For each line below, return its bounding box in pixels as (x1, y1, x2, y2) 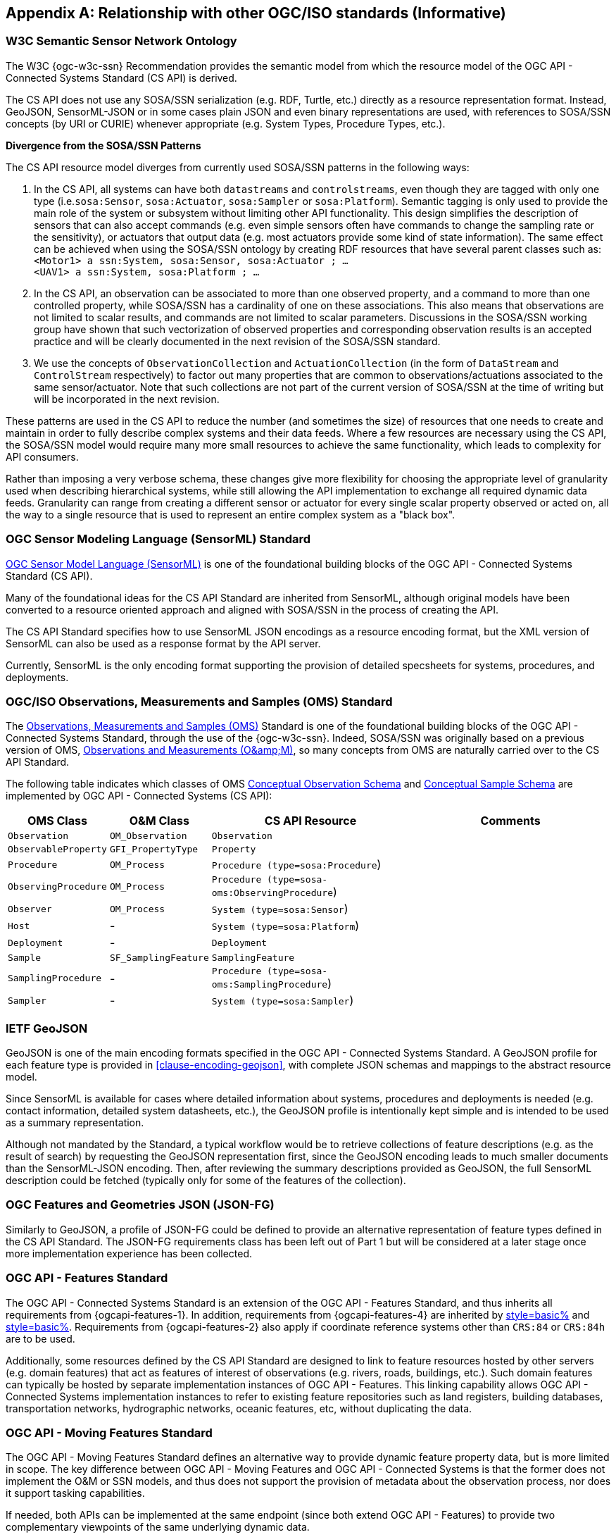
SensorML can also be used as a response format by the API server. (6, 637, 321, 649)
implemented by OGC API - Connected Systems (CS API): (6, 790, 272, 802)
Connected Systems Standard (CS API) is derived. (6, 71, 237, 84)
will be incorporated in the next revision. (34, 392, 220, 405)
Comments (480, 814, 541, 828)
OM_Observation (109, 830, 187, 842)
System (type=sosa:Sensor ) (211, 902, 348, 916)
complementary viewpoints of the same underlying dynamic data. (6, 1521, 310, 1533)
